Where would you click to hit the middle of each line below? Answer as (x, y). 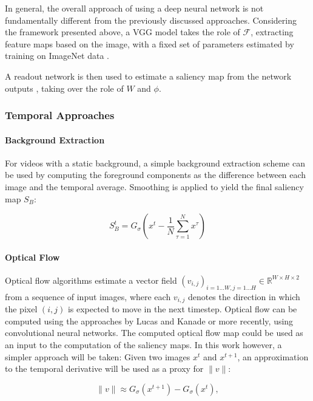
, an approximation (273, 356)
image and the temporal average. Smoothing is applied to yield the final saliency (154, 186)
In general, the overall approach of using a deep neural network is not (134, 8)
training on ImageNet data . (57, 56)
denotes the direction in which (244, 296)
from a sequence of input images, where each (88, 296)
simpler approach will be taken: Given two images (98, 356)
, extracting (272, 32)
